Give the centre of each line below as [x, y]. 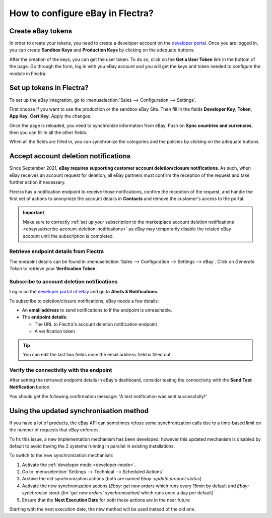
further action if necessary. [38, 182]
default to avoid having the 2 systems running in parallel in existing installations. [92, 446]
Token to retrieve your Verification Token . [53, 269]
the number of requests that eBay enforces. [55, 430]
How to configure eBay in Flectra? [81, 13]
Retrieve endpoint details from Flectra [57, 251]
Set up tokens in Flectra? [49, 88]
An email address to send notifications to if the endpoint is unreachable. [97, 310]
